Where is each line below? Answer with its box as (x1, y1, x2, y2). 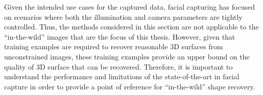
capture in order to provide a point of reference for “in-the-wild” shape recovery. (4, 81, 255, 91)
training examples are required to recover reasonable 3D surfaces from (4, 41, 223, 52)
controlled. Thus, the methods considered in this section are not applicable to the (4, 21, 259, 32)
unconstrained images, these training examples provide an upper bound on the (4, 51, 250, 61)
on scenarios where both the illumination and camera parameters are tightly (4, 11, 243, 22)
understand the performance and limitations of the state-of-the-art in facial (4, 71, 240, 82)
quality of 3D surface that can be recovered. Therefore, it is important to (4, 61, 233, 72)
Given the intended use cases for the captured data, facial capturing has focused (4, 2, 255, 12)
